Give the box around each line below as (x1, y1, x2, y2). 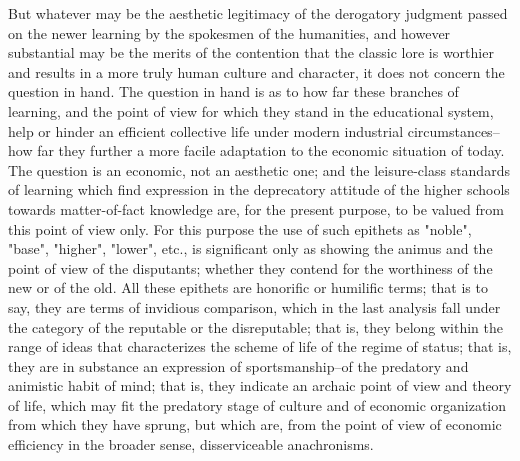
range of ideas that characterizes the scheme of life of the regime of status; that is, (8, 336, 512, 357)
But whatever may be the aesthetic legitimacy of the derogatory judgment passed (8, 3, 508, 23)
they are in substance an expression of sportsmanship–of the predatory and (8, 355, 469, 376)
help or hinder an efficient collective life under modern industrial (8, 120, 404, 141)
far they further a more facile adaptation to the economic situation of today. (37, 140, 505, 161)
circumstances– (407, 120, 500, 141)
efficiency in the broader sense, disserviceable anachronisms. (8, 434, 374, 455)
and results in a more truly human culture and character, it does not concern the (8, 61, 505, 82)
